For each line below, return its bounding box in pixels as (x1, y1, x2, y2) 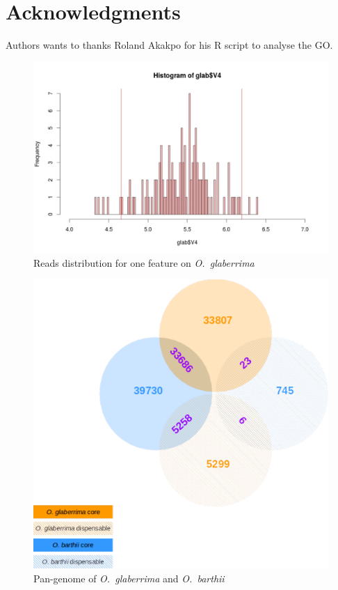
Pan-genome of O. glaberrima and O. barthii (33, 570, 225, 585)
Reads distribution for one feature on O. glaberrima (33, 255, 255, 270)
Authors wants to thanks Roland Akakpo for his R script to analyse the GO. (6, 38, 333, 52)
